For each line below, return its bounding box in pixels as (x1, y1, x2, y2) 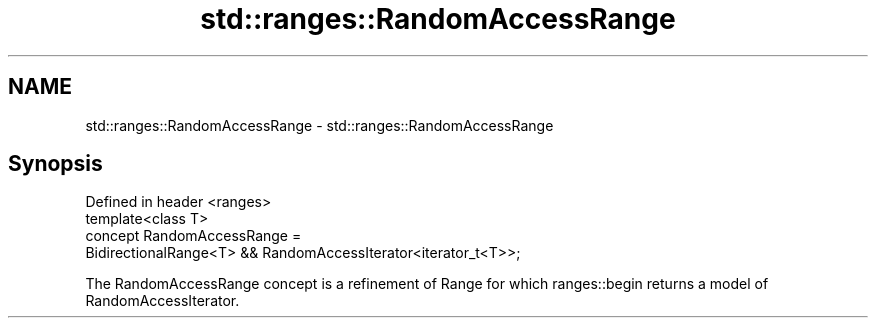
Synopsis (8, 151, 103, 177)
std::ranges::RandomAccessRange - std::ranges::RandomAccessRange (85, 116, 554, 134)
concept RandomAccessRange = (85, 227, 302, 245)
